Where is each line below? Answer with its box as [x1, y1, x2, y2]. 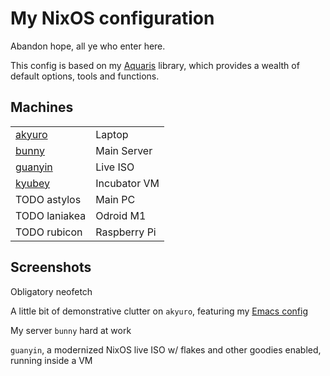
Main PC [95, 192, 136, 206]
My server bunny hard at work [10, 324, 132, 336]
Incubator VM [95, 176, 160, 190]
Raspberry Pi [95, 225, 157, 239]
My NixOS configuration [10, 7, 215, 30]
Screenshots [10, 259, 92, 276]
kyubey [15, 176, 51, 190]
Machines [10, 99, 74, 116]
